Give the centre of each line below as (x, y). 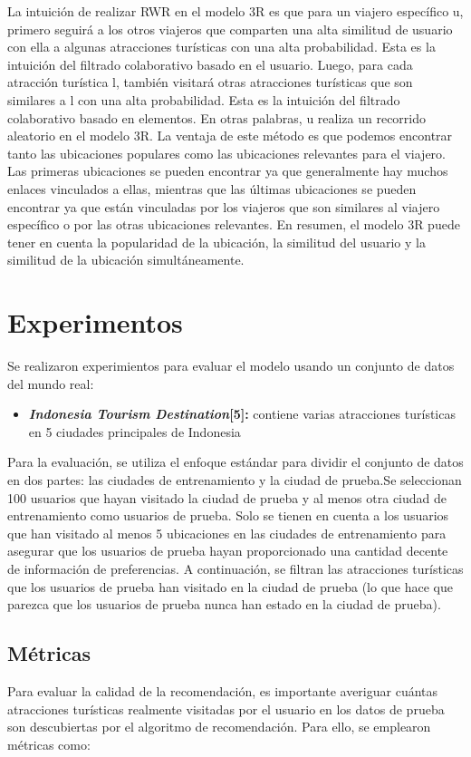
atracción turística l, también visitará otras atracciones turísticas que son (210, 82)
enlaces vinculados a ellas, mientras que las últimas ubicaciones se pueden (212, 188)
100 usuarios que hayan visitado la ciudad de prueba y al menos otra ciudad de (227, 497)
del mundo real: (51, 383)
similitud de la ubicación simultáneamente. (126, 260)
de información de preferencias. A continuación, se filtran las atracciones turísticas (235, 568)
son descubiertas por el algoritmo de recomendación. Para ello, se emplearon (219, 727)
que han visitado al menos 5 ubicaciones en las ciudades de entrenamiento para (227, 533)
